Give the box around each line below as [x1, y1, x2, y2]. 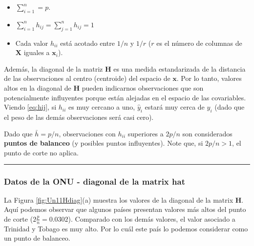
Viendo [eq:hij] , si [4, 102, 57, 112]
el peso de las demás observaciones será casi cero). [4, 112, 154, 122]
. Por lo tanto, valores [176, 73, 242, 83]
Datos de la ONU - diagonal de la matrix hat [4, 175, 185, 188]
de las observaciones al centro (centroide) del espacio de [4, 73, 170, 83]
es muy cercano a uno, [68, 102, 135, 112]
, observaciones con [59, 128, 116, 138]
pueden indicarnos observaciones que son [82, 82, 204, 93]
